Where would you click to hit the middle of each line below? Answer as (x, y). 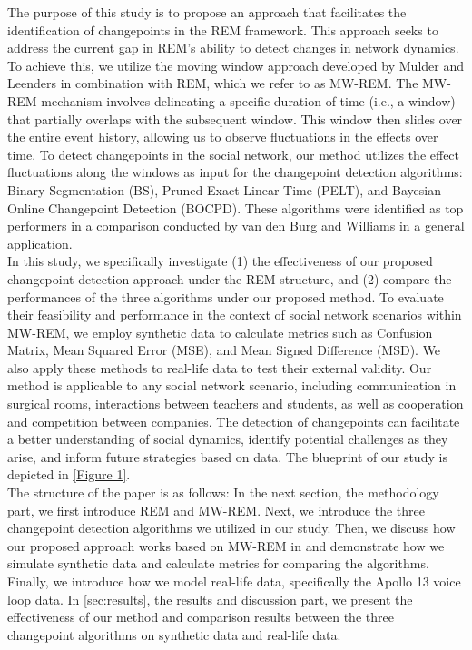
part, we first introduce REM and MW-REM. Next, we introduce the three (216, 510)
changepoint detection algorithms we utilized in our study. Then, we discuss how (231, 528)
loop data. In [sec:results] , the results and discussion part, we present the (210, 599)
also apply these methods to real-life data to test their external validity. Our (220, 367)
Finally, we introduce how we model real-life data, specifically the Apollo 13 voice (234, 581)
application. (40, 243)
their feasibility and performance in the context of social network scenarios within (235, 315)
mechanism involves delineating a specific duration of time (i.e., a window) (248, 100)
